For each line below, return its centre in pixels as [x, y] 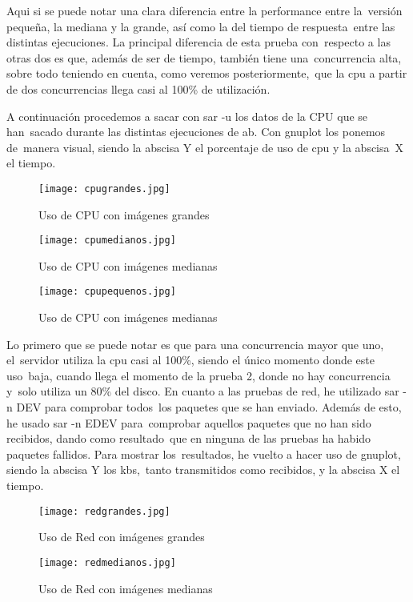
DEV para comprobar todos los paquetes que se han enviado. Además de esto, [209, 407]
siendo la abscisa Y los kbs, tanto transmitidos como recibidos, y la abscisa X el [203, 470]
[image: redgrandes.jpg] [104, 511]
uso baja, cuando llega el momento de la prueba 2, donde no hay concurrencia [198, 375]
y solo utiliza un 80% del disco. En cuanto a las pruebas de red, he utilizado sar [203, 391]
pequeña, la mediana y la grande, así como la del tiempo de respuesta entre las [201, 26]
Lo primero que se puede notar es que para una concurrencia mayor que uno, [195, 344]
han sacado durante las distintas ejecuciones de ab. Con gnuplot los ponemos [196, 132]
